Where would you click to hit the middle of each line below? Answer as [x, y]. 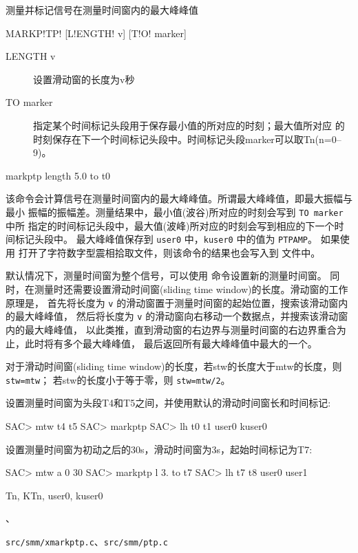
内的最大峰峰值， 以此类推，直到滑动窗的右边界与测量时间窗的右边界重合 [171, 329]
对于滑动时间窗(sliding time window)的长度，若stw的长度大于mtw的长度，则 [174, 366]
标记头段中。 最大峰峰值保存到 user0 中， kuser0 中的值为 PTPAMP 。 [166, 239]
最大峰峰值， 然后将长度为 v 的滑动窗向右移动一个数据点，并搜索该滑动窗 [181, 316]
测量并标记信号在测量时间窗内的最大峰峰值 [102, 10]
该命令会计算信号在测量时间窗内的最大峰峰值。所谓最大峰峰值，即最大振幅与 [179, 198]
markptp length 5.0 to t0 [58, 175]
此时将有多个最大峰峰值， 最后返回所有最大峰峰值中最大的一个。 [171, 343]
